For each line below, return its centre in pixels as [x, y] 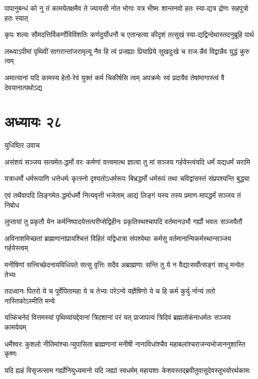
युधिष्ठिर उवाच [22, 145]
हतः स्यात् [16, 18]
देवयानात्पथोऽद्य [23, 87]
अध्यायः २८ [33, 121]
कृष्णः [11, 353]
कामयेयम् [15, 327]
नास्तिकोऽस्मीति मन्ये [30, 300]
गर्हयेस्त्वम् [16, 248]
